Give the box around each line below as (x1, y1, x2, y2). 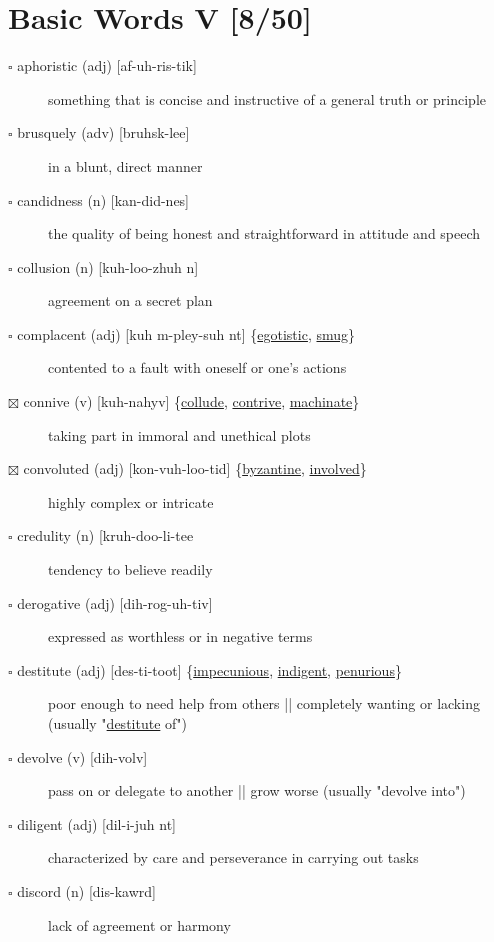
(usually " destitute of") (48, 713, 187, 733)
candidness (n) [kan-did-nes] (17, 189, 190, 210)
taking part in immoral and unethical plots (48, 424, 311, 445)
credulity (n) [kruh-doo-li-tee (17, 525, 194, 546)
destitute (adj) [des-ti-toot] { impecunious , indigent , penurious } (17, 659, 402, 680)
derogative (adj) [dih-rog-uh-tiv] (17, 592, 213, 613)
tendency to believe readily (48, 559, 213, 580)
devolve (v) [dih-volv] (17, 746, 148, 767)
